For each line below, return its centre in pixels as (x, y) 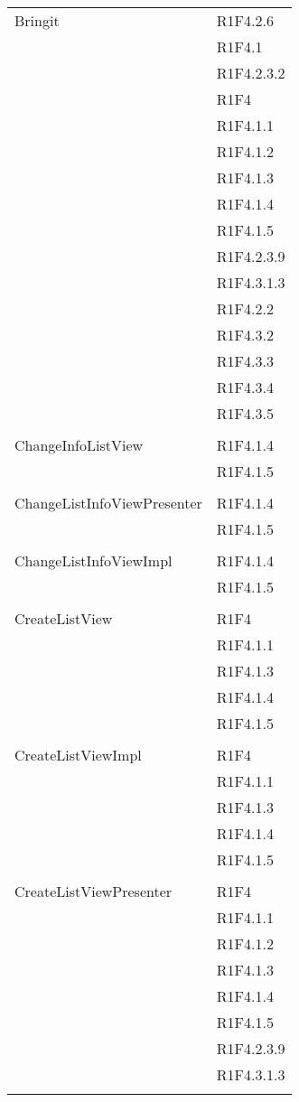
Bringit (37, 20)
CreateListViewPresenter (93, 891)
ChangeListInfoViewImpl (93, 560)
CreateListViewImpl (78, 755)
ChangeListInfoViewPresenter (108, 503)
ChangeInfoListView (79, 445)
